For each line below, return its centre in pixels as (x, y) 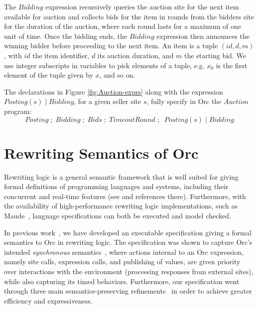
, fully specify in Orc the (184, 101)
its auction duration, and (135, 55)
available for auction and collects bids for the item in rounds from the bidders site (129, 16)
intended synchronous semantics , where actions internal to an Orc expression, (124, 252)
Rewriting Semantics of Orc (101, 153)
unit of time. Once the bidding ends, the (66, 36)
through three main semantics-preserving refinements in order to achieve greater (128, 291)
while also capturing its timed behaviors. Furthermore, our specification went (122, 281)
